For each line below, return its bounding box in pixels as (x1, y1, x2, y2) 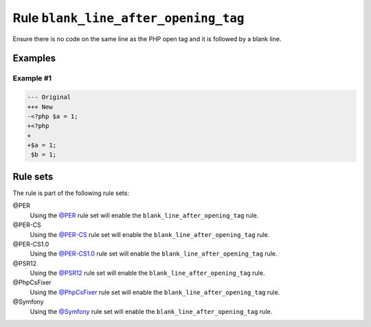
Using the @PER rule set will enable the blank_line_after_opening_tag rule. (30, 211, 259, 219)
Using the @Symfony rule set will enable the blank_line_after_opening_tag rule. (30, 307, 273, 315)
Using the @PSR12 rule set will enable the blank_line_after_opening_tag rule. (30, 269, 265, 278)
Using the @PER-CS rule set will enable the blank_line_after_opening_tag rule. (30, 230, 270, 238)
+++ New (27, 103, 53, 111)
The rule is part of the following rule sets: (12, 189, 130, 197)
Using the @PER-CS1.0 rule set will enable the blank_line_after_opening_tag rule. (30, 249, 278, 258)
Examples (12, 52, 56, 65)
